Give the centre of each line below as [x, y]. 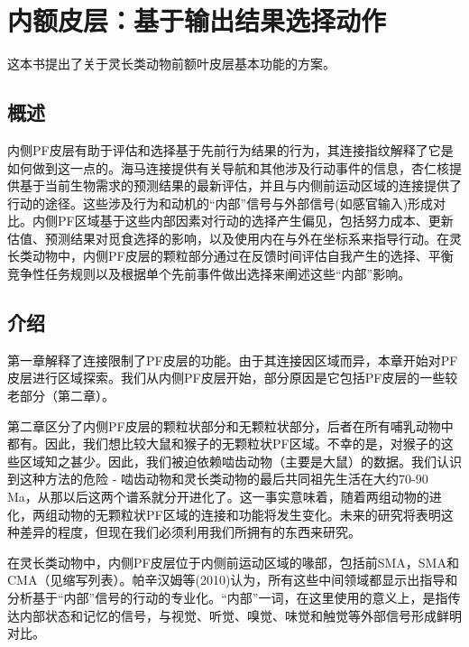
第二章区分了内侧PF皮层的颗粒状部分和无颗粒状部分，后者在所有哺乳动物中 [230, 425]
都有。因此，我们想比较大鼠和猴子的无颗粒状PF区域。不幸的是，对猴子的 [224, 444]
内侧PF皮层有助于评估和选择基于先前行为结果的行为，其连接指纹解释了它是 [230, 149]
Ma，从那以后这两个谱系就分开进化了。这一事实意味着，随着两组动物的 [218, 497]
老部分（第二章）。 [61, 396]
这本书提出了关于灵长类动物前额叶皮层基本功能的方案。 [171, 64]
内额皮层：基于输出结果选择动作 [197, 20]
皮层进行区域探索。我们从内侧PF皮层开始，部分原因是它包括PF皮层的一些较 [233, 378]
